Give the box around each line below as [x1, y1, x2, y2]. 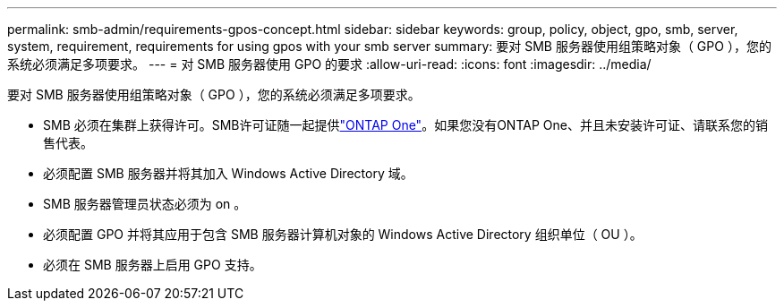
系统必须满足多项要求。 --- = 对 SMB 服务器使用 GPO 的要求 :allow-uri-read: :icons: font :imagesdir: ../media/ [7, 56, 652, 72]
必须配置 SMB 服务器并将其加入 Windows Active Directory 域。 [43, 166, 413, 181]
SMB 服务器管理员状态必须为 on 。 [43, 196, 247, 211]
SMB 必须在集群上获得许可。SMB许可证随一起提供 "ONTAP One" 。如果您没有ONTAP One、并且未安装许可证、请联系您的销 [43, 117, 768, 133]
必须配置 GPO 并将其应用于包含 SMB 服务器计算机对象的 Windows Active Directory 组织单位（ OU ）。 [43, 227, 643, 242]
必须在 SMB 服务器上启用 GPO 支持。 [43, 257, 262, 272]
